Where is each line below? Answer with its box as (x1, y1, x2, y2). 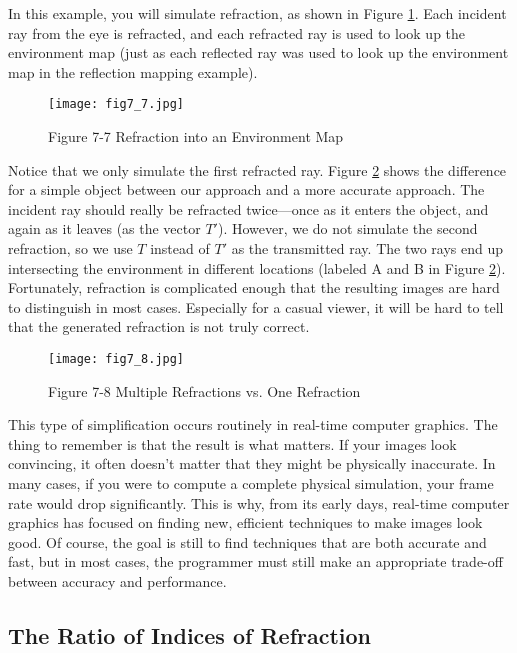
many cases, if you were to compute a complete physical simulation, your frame (8, 473, 494, 493)
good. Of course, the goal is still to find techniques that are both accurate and (8, 531, 487, 552)
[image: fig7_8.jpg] (48, 351, 185, 366)
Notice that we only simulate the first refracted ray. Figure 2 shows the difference (8, 159, 507, 180)
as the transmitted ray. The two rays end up (231, 238, 504, 258)
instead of (150, 238, 210, 258)
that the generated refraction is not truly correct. (8, 316, 310, 337)
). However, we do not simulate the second (217, 218, 478, 239)
